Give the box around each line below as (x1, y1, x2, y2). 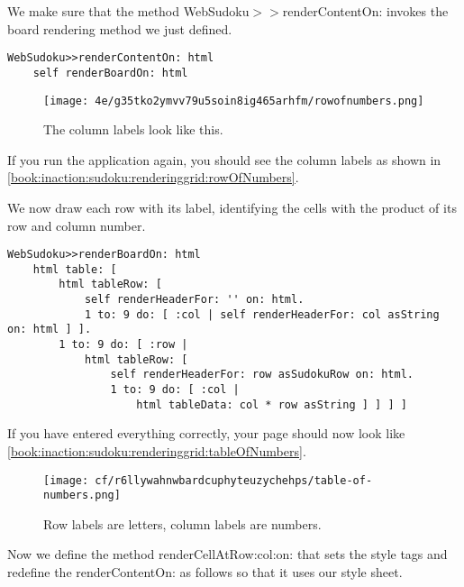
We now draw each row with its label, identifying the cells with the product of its (7, 197, 457, 216)
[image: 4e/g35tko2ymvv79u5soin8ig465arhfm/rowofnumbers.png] (43, 94, 424, 107)
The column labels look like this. (43, 120, 223, 139)
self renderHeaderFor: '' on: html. (84, 293, 305, 307)
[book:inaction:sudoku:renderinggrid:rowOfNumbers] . (7, 168, 299, 187)
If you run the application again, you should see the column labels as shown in (7, 150, 441, 169)
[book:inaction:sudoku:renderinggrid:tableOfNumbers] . (7, 441, 306, 460)
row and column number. (7, 216, 146, 234)
